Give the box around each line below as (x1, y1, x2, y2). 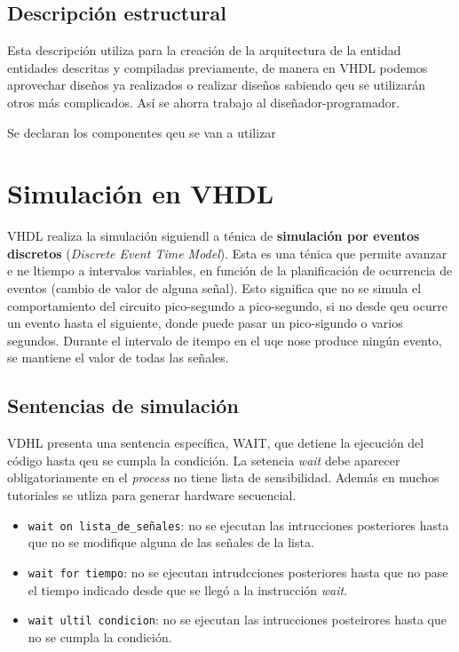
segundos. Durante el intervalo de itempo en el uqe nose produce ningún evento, (7, 330, 442, 349)
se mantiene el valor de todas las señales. (7, 348, 229, 367)
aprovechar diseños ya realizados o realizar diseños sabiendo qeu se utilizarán (7, 76, 425, 94)
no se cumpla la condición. (28, 627, 172, 646)
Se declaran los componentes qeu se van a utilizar (7, 123, 276, 141)
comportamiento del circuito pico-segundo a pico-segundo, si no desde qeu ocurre (7, 296, 447, 314)
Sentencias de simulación (7, 392, 239, 419)
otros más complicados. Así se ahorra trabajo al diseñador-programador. (7, 92, 400, 111)
